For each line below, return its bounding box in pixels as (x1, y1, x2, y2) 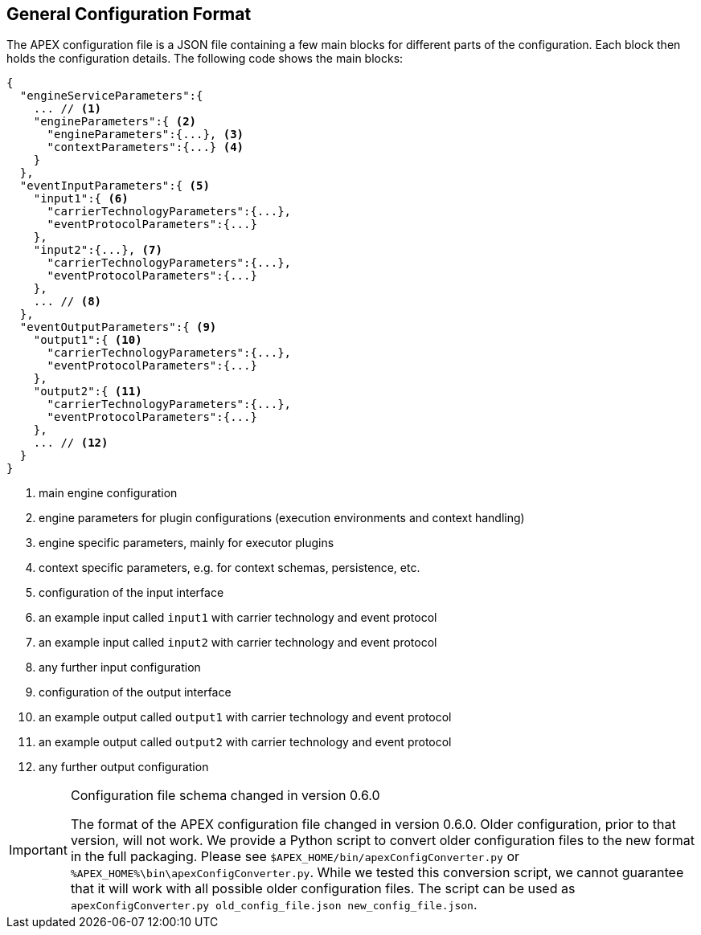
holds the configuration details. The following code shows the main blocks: (6, 51, 404, 66)
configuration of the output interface (39, 685, 232, 700)
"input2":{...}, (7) (33, 243, 162, 257)
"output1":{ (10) (33, 333, 142, 347)
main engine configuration (39, 486, 178, 500)
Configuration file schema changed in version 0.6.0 (70, 787, 380, 804)
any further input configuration (39, 660, 201, 675)
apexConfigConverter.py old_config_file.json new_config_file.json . (70, 896, 478, 913)
